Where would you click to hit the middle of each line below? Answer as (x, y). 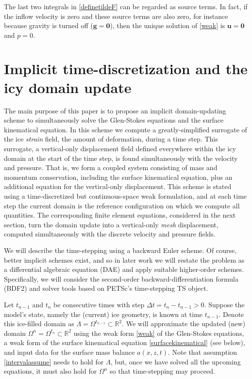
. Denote (231, 314)
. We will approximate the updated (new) (184, 324)
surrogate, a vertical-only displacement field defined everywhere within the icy (120, 149)
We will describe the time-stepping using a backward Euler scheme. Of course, (120, 250)
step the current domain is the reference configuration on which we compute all (122, 205)
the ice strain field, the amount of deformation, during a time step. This (111, 139)
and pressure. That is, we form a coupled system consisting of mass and (111, 167)
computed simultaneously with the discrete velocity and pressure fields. (110, 234)
